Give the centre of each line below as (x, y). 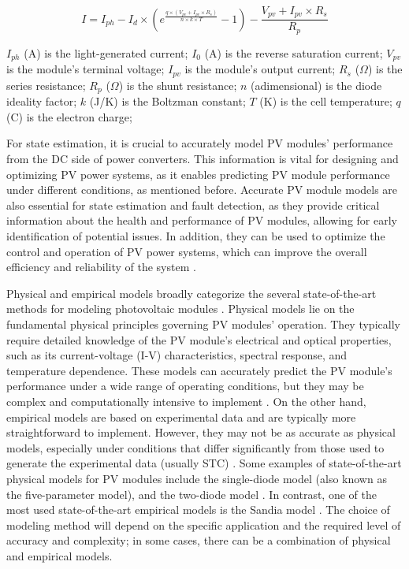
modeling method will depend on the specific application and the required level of (204, 524)
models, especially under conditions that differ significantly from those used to (195, 447)
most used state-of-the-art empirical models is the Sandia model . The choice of (198, 509)
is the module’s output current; (260, 69)
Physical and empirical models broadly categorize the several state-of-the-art (191, 293)
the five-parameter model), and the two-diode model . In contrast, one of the (191, 494)
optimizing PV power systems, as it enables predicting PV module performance (198, 174)
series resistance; (46, 85)
